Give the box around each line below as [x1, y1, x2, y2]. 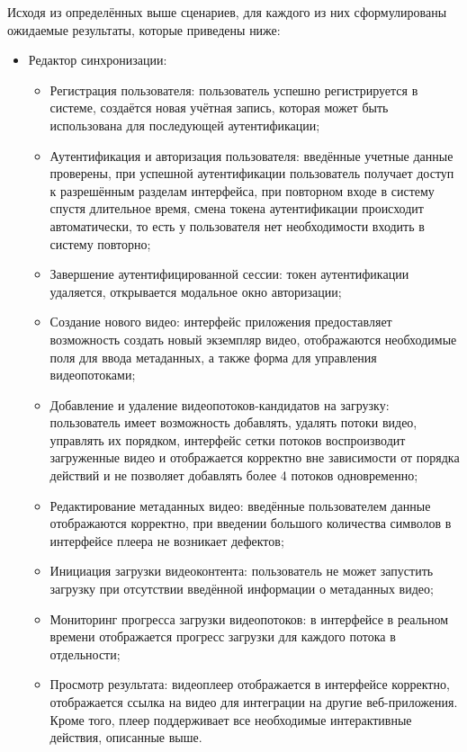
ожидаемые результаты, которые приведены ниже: [7, 20, 281, 39]
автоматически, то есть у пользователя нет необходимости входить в [49, 216, 425, 235]
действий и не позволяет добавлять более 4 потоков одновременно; [49, 466, 418, 485]
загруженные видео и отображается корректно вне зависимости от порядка [49, 448, 460, 467]
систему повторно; [49, 234, 151, 253]
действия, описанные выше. [49, 728, 202, 747]
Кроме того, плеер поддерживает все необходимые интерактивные [49, 710, 412, 729]
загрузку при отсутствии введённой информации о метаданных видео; [49, 579, 434, 598]
